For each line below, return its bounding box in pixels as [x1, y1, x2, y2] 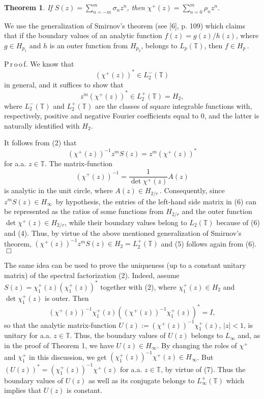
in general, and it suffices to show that [4, 79, 124, 90]
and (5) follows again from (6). [161, 238, 257, 249]
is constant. [67, 385, 102, 395]
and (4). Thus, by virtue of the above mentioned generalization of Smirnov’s [4, 228, 242, 238]
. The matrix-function [45, 158, 113, 169]
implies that [4, 385, 42, 395]
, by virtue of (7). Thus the [161, 363, 246, 374]
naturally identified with [4, 120, 80, 131]
